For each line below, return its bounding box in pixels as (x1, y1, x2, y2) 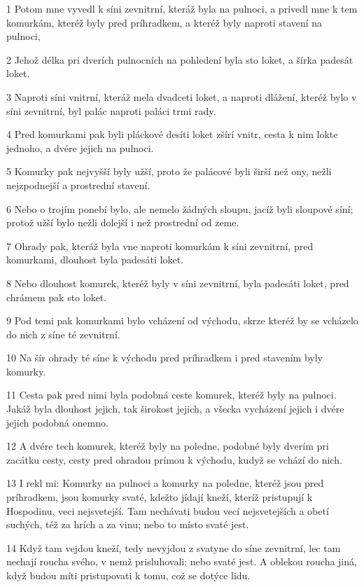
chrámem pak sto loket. (6, 289, 107, 304)
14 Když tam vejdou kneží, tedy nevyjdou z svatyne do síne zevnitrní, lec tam (6, 540, 341, 555)
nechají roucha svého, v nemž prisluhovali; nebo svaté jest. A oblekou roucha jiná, (6, 554, 357, 569)
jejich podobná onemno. (6, 415, 108, 429)
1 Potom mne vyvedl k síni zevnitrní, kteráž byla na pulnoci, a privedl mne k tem (6, 1, 358, 15)
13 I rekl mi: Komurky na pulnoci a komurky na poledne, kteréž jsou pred (6, 476, 324, 490)
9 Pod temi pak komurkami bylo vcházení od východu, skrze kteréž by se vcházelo (6, 313, 358, 328)
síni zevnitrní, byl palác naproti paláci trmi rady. (6, 103, 216, 118)
